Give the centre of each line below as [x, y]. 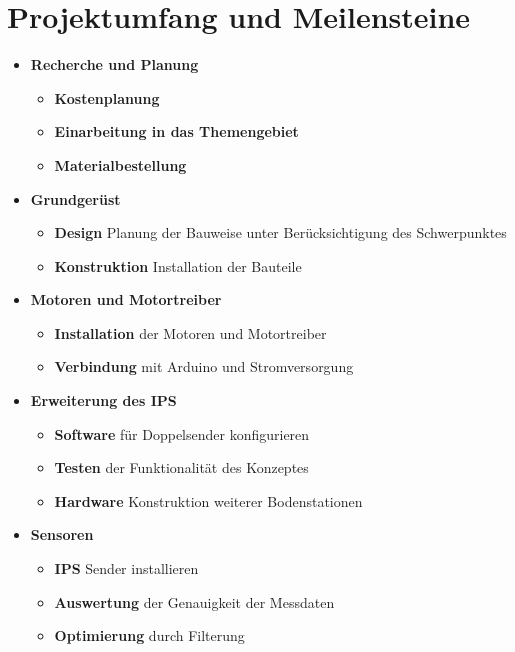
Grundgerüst [75, 198]
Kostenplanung [107, 97]
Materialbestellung [120, 164]
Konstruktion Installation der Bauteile [178, 265]
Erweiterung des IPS [103, 400]
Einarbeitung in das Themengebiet [176, 131]
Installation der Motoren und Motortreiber [190, 332]
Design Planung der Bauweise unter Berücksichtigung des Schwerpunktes [280, 232]
